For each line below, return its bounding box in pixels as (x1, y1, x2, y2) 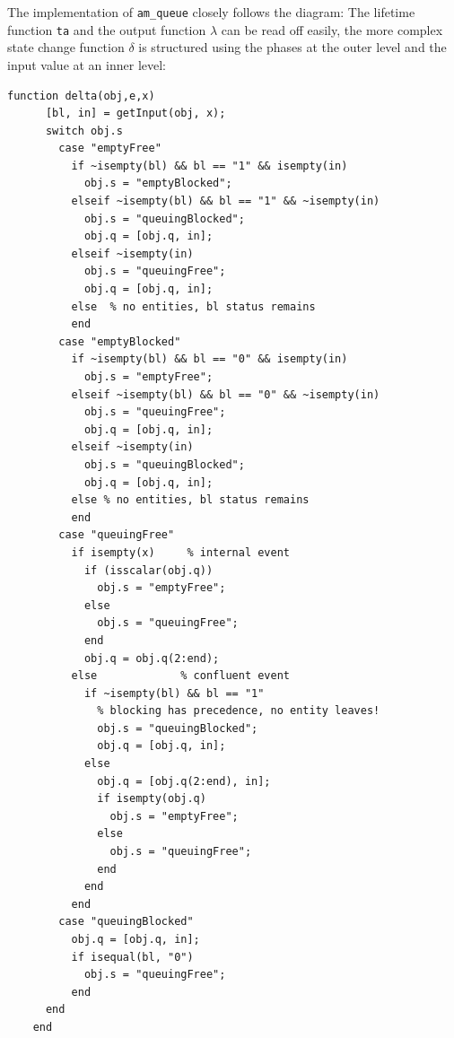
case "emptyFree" (58, 142, 162, 155)
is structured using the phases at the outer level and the (138, 38, 447, 57)
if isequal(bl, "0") (71, 950, 194, 964)
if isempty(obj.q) (97, 792, 206, 806)
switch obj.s (45, 124, 123, 137)
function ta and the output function (7, 20, 206, 39)
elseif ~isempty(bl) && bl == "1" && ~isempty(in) (71, 195, 380, 208)
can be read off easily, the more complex (221, 20, 443, 39)
